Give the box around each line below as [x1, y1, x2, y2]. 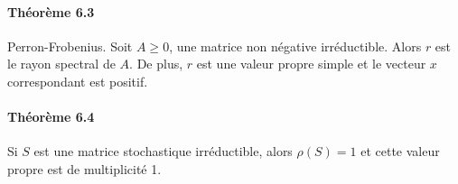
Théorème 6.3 [7, 2, 95, 21]
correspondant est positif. [7, 71, 148, 90]
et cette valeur [360, 142, 440, 161]
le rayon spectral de [7, 54, 116, 73]
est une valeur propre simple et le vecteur [196, 54, 426, 73]
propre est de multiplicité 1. [7, 159, 162, 178]
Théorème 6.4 [7, 107, 95, 126]
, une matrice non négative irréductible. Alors [169, 36, 422, 55]
